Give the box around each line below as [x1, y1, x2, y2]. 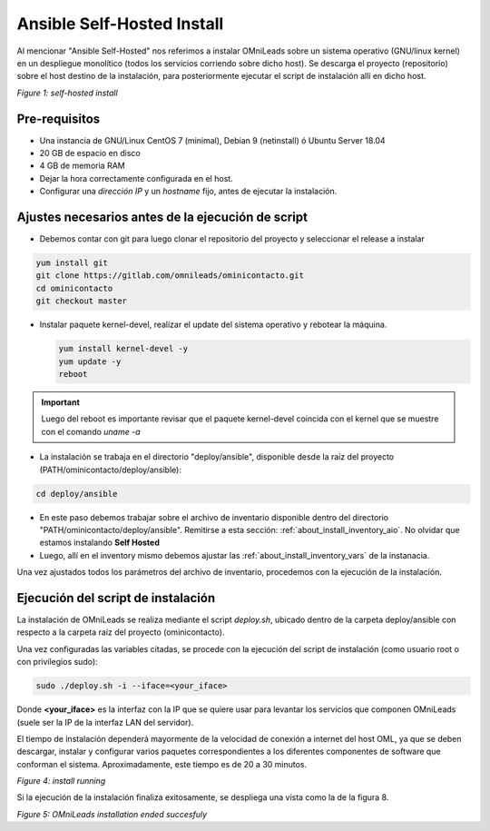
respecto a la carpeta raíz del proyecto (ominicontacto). [16, 627, 225, 638]
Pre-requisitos [16, 111, 101, 126]
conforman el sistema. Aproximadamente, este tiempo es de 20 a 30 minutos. [16, 758, 308, 769]
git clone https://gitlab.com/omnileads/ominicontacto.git [35, 271, 304, 281]
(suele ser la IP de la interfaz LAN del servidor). [16, 717, 194, 727]
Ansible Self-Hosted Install [16, 14, 224, 34]
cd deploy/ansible [35, 489, 118, 499]
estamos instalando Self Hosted [39, 537, 161, 549]
